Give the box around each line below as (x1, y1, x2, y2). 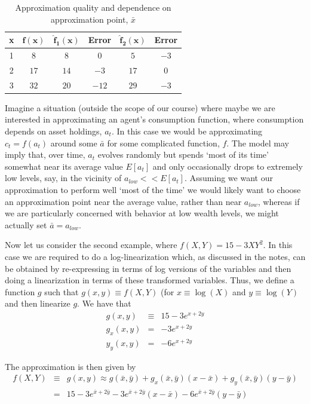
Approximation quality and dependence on (15, 1, 171, 13)
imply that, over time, (5, 148, 85, 161)
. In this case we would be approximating (111, 125, 263, 137)
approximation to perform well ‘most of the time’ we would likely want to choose (5, 183, 301, 195)
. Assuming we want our (184, 172, 273, 184)
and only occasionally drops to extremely (152, 160, 303, 172)
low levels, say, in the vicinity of (5, 172, 122, 184)
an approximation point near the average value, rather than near (5, 195, 242, 207)
